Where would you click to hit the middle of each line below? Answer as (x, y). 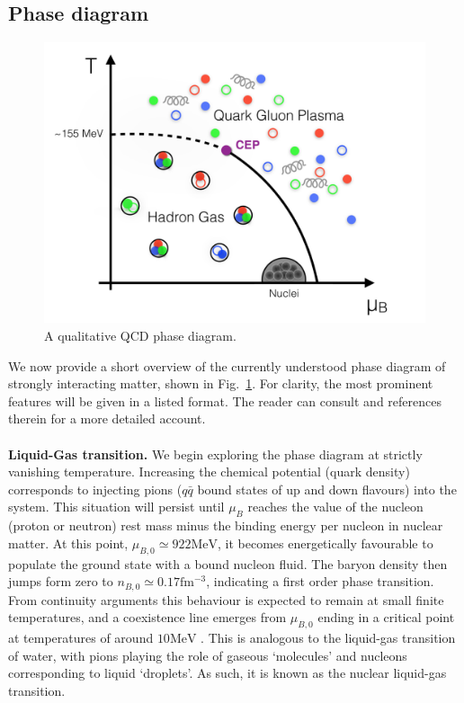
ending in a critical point (386, 617)
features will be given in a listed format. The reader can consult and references (225, 400)
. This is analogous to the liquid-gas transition (328, 637)
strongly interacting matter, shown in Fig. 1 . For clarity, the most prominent (221, 383)
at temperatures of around (81, 637)
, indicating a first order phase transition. (320, 581)
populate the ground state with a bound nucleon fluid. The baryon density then (228, 563)
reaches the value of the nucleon (335, 507)
